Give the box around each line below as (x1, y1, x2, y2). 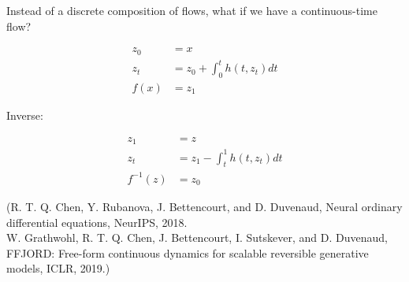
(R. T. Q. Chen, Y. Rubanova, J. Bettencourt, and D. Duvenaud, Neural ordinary (6, 198, 403, 214)
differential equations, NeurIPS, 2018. (6, 213, 188, 230)
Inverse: (6, 107, 43, 124)
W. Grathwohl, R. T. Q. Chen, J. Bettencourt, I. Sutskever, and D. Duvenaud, (6, 229, 388, 246)
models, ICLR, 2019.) (6, 260, 110, 276)
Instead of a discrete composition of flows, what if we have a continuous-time (6, 2, 377, 18)
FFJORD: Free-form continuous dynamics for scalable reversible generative (6, 244, 369, 261)
